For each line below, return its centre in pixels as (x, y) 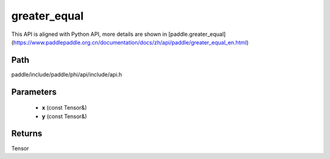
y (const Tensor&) (64, 116)
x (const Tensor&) (64, 108)
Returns (27, 134)
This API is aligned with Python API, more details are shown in (89, 34)
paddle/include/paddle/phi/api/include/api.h (67, 74)
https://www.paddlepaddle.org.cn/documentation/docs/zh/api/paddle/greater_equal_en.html (130, 42)
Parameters (34, 92)
